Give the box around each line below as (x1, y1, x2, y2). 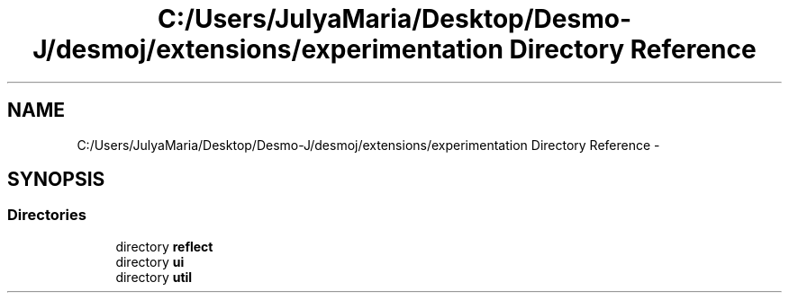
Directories (7, 206, 86, 225)
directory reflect (115, 238, 213, 254)
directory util (115, 269, 193, 285)
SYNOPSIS (7, 168, 105, 191)
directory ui (115, 253, 185, 269)
